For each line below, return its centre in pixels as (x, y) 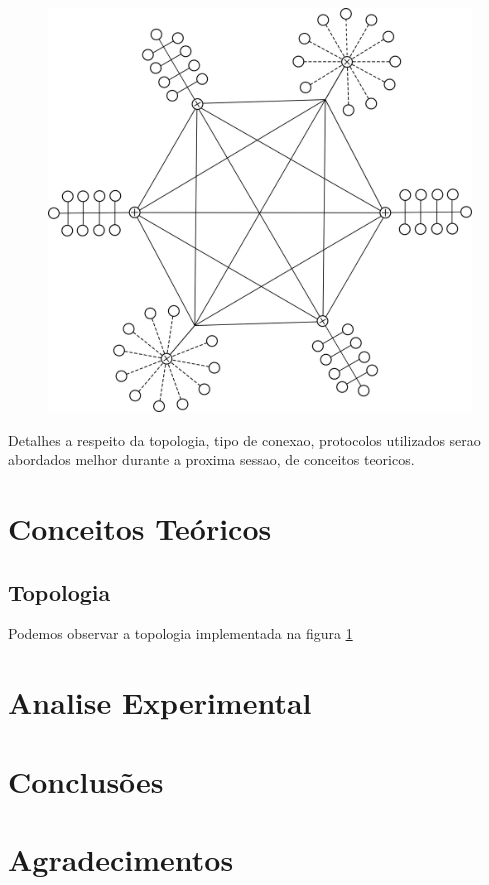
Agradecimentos (121, 859)
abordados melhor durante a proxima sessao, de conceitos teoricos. (211, 459)
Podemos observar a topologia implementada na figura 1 (180, 633)
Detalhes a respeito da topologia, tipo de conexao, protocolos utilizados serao (244, 439)
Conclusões (86, 780)
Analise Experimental (160, 702)
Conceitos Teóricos (140, 528)
